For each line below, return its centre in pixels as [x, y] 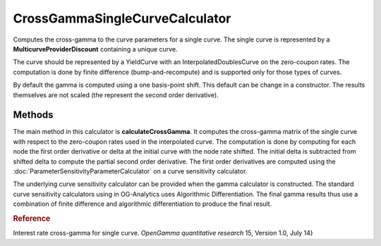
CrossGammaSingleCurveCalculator [122, 18]
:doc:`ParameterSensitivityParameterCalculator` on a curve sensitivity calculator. [130, 171]
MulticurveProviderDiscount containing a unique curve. [95, 49]
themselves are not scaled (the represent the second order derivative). [116, 94]
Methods [33, 115]
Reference [32, 219]
